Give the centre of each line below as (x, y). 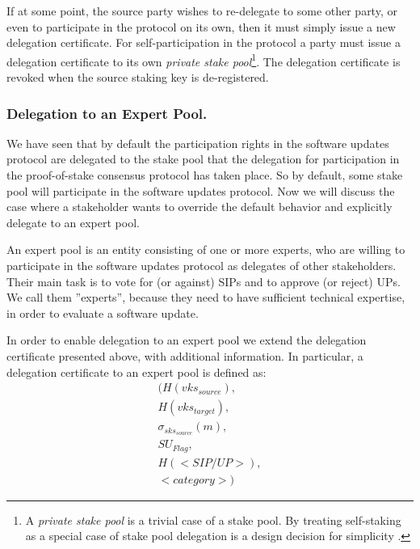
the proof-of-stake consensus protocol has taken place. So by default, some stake (205, 175)
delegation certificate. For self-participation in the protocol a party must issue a (204, 42)
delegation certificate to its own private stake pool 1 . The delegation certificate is (204, 60)
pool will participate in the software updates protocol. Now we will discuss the (201, 190)
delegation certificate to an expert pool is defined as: (136, 372)
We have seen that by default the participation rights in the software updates (198, 143)
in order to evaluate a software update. (103, 313)
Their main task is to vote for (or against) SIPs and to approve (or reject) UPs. (204, 281)
